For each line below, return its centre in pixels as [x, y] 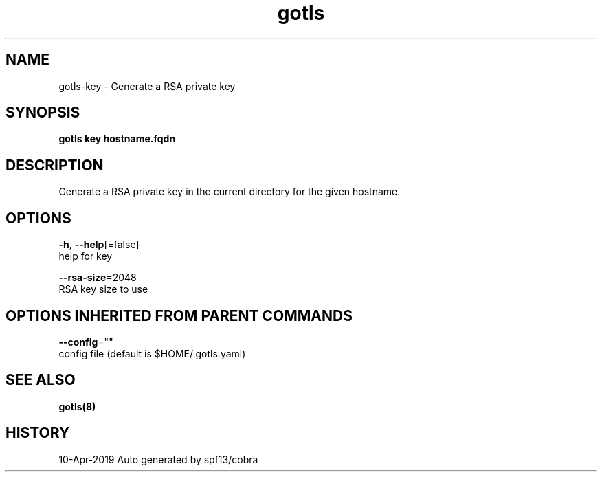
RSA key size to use [103, 289]
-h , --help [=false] [99, 245]
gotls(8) [77, 406]
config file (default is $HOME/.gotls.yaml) [152, 353]
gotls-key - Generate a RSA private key [147, 86]
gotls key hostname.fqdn [117, 139]
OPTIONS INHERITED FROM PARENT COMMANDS [179, 315]
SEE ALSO [41, 380]
